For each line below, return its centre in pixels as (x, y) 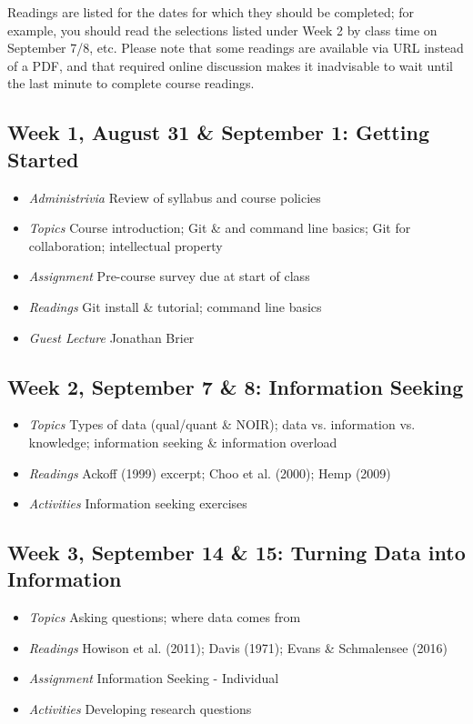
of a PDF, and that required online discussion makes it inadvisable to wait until (230, 65)
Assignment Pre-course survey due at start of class (169, 276)
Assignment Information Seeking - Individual (154, 678)
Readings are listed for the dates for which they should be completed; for (211, 12)
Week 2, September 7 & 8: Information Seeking (236, 386)
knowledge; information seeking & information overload (183, 442)
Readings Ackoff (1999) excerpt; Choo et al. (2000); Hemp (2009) (210, 473)
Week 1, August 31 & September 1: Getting (218, 132)
